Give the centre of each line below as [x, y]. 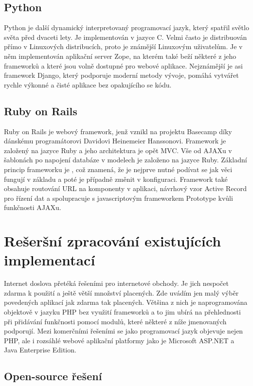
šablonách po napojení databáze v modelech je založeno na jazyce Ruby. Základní [126, 160]
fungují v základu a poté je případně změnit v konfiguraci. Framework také [116, 179]
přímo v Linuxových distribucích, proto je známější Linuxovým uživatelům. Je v [123, 46]
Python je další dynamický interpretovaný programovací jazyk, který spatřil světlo [126, 27]
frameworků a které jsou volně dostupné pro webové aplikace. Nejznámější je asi [123, 65]
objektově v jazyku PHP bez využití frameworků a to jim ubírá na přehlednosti [122, 312]
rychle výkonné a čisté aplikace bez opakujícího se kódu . [88, 84]
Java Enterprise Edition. [40, 350]
